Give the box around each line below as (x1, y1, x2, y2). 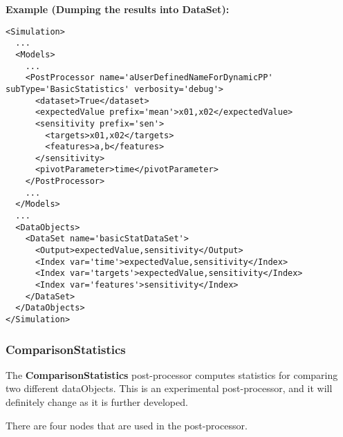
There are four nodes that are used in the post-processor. (6, 418, 248, 432)
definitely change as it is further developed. (6, 395, 188, 409)
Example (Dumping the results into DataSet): (6, 2, 230, 16)
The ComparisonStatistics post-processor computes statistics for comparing (6, 367, 338, 382)
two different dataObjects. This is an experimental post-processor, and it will (6, 381, 333, 396)
